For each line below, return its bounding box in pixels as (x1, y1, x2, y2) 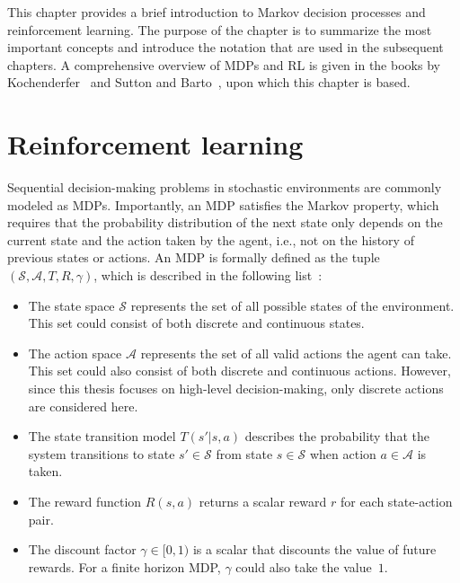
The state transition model (28, 427, 176, 446)
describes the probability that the (244, 427, 429, 446)
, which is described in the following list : (93, 266, 323, 285)
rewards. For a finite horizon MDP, (28, 557, 221, 576)
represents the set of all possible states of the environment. (130, 296, 455, 314)
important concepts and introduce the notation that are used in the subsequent (7, 38, 444, 57)
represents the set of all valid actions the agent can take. (140, 343, 452, 362)
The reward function (28, 492, 142, 510)
